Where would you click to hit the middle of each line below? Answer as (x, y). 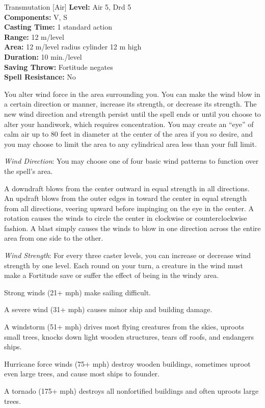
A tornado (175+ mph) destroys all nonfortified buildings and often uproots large (131, 391)
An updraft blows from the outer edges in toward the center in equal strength (126, 198)
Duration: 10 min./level (43, 56)
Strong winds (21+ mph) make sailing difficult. (77, 292)
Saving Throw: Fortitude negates (59, 67)
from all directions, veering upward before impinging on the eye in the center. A (129, 208)
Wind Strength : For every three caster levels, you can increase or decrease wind (128, 255)
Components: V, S (36, 17)
